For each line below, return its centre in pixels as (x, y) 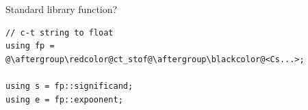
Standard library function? (62, 9)
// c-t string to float (60, 32)
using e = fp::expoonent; (64, 99)
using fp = (30, 46)
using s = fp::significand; (69, 86)
